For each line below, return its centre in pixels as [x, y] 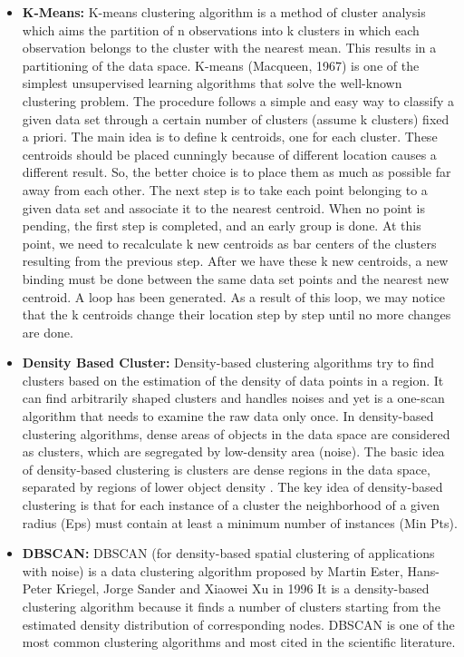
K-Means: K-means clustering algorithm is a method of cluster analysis [224, 12]
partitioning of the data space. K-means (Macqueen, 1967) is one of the [221, 65]
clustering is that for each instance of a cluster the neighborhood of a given [231, 505]
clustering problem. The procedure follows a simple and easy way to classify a [238, 100]
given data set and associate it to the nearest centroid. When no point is [223, 207]
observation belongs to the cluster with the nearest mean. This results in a [229, 48]
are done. [48, 332]
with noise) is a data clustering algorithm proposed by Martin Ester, [213, 570]
